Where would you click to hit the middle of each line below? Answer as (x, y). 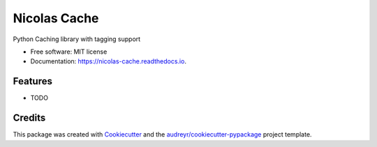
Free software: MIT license (69, 52)
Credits (29, 118)
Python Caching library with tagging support (77, 39)
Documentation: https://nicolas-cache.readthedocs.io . (108, 61)
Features (32, 81)
